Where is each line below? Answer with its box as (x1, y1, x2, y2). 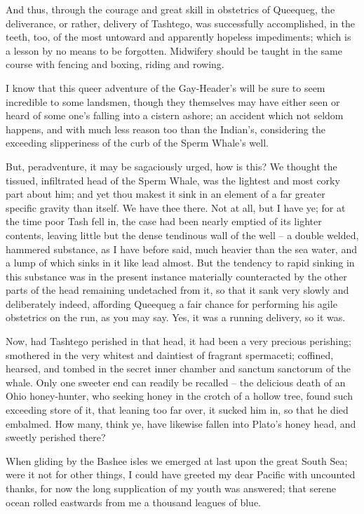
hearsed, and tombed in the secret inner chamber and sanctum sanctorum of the (6, 361, 351, 376)
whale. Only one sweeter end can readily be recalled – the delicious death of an (6, 374, 346, 389)
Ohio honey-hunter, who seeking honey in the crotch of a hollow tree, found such (6, 388, 353, 403)
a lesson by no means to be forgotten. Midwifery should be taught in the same (6, 43, 342, 58)
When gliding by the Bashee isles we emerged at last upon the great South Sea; (6, 453, 348, 468)
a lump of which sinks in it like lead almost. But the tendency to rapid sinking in (6, 255, 355, 270)
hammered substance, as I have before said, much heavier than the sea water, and (6, 241, 357, 256)
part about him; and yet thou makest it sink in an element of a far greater (6, 187, 325, 201)
